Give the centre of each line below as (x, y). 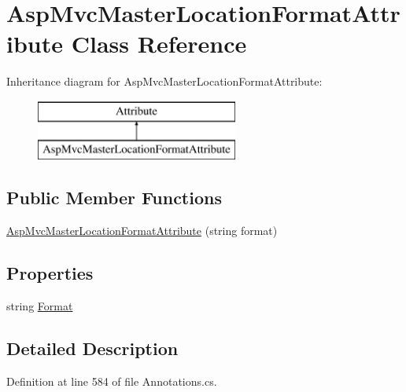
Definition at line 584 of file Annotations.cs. (112, 381)
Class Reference (159, 44)
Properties (50, 273)
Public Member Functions (114, 198)
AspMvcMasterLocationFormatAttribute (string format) (142, 231)
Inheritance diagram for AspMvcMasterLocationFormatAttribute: (164, 81)
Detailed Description (92, 348)
